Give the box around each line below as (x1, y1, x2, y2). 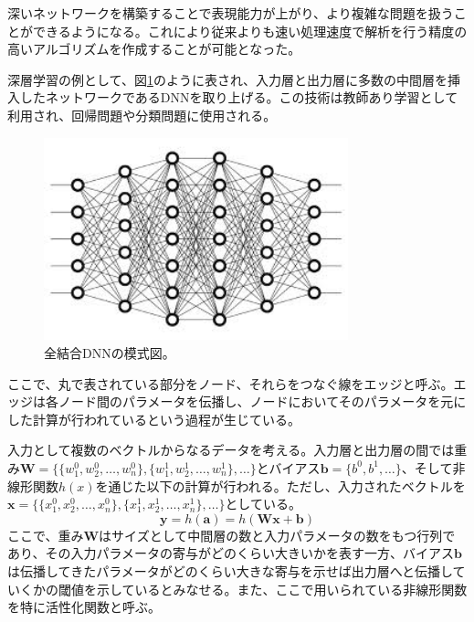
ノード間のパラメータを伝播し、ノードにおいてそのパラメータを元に (58, 392, 467, 411)
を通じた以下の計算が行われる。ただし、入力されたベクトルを (95, 476, 466, 495)
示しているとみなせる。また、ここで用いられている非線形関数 (96, 579, 468, 598)
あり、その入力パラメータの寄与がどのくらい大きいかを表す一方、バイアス (7, 543, 455, 563)
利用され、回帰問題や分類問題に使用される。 (7, 105, 277, 124)
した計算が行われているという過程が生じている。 (7, 409, 300, 428)
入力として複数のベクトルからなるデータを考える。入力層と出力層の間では (7, 440, 455, 459)
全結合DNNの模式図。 (44, 343, 175, 362)
